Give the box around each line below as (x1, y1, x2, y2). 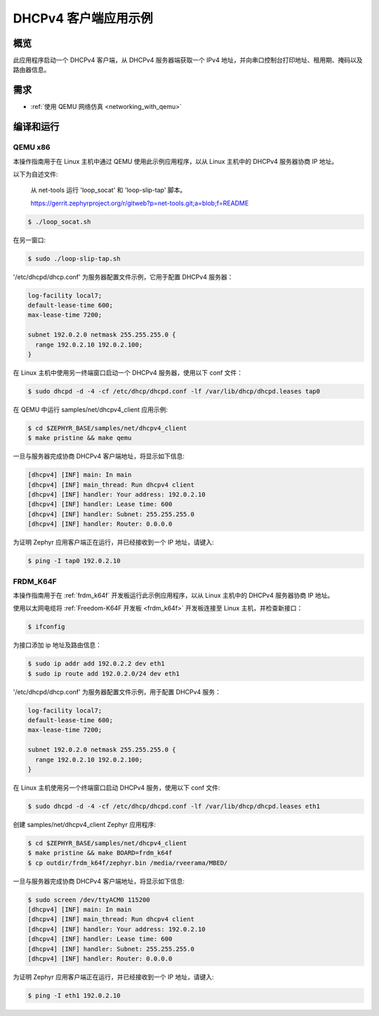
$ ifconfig (27, 623, 65, 631)
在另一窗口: (13, 235, 46, 244)
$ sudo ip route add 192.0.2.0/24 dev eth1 (27, 670, 180, 677)
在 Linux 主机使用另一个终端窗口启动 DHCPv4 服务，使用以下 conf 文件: (13, 783, 220, 792)
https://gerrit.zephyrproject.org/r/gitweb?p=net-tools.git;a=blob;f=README (30, 199, 249, 207)
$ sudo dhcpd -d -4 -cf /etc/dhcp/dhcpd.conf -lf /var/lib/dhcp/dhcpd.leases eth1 (27, 802, 321, 810)
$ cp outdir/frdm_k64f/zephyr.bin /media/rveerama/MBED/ (27, 859, 228, 867)
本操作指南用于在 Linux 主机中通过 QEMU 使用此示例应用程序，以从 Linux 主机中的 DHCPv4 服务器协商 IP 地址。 (13, 157, 338, 165)
